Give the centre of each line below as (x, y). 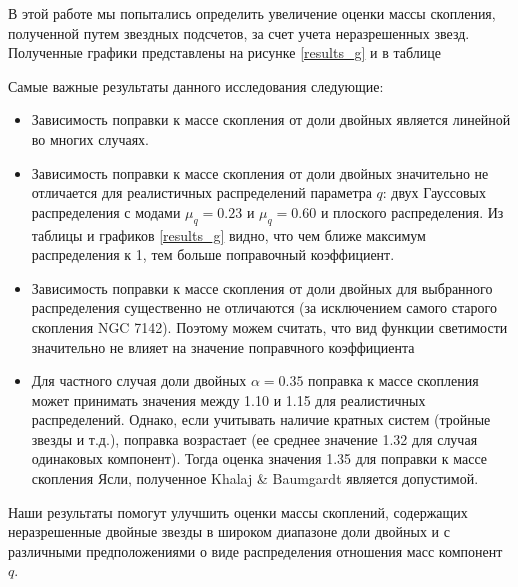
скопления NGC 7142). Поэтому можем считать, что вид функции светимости (269, 326)
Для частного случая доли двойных (139, 380)
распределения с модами (106, 211)
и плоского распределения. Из (412, 211)
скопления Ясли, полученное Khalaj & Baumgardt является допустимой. (255, 478)
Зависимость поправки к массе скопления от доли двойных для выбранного (262, 287)
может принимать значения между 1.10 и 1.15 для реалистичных (228, 399)
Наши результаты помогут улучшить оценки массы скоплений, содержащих (238, 511)
